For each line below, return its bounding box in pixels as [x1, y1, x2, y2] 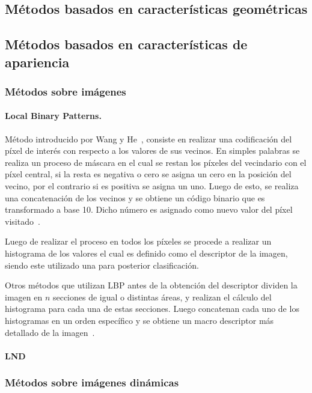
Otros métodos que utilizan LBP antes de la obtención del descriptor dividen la [5, 279, 298, 291]
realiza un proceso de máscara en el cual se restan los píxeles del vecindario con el [5, 156, 307, 168]
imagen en [5, 290, 43, 303]
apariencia [5, 52, 70, 71]
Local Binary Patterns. [5, 109, 102, 122]
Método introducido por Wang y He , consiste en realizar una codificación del [5, 132, 292, 145]
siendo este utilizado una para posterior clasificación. [5, 258, 199, 271]
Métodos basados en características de [5, 35, 248, 53]
